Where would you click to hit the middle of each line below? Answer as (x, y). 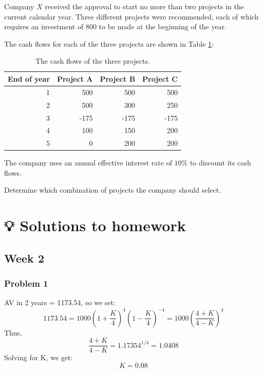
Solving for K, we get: (39, 357)
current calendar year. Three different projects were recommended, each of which (131, 16)
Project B (118, 78)
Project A (75, 78)
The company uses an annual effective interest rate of (88, 163)
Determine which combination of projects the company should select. (113, 190)
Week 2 (24, 258)
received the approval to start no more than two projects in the (144, 6)
